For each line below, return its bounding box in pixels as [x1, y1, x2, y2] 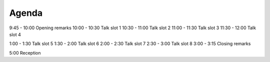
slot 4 [9, 31, 21, 37]
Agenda [9, 7, 42, 18]
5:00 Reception [9, 50, 41, 56]
